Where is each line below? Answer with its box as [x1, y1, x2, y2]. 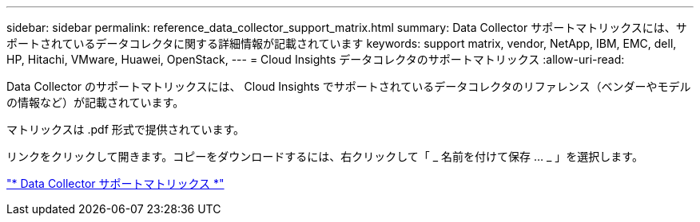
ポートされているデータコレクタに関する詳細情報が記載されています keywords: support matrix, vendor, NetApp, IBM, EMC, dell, [6, 37, 677, 50]
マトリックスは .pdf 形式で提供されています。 [6, 123, 245, 136]
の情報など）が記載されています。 [6, 95, 185, 109]
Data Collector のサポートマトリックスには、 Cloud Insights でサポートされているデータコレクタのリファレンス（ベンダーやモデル [6, 80, 691, 93]
